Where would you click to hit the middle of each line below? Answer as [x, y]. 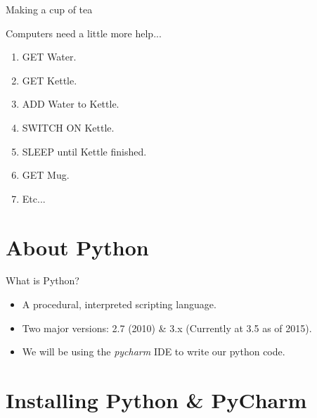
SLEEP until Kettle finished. [84, 151]
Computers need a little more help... [84, 33]
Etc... [34, 198]
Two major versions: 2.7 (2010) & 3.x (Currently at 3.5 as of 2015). [167, 328]
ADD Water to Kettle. [71, 104]
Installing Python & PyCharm [156, 400]
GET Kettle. [50, 80]
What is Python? [43, 280]
